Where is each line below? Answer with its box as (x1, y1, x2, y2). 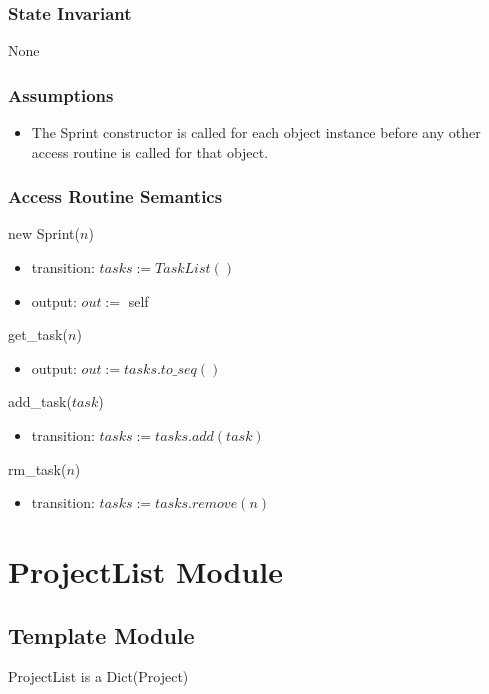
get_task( (8, 324, 68, 345)
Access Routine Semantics (8, 184, 223, 209)
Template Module (8, 619, 195, 650)
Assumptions (8, 82, 114, 107)
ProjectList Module (8, 550, 283, 591)
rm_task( (8, 458, 67, 479)
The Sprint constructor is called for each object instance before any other (31, 122, 481, 143)
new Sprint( (8, 223, 81, 244)
